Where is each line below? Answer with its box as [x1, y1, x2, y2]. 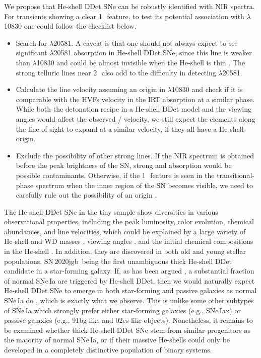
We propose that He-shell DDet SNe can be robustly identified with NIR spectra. [4, 1, 255, 11]
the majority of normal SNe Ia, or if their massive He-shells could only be [4, 334, 230, 345]
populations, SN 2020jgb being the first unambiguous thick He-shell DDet [4, 255, 232, 266]
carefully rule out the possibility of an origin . [16, 190, 157, 200]
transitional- [217, 169, 254, 180]
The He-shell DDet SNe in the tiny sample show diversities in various [4, 206, 218, 217]
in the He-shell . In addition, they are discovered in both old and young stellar [4, 246, 246, 256]
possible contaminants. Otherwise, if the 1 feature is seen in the [16, 169, 215, 180]
